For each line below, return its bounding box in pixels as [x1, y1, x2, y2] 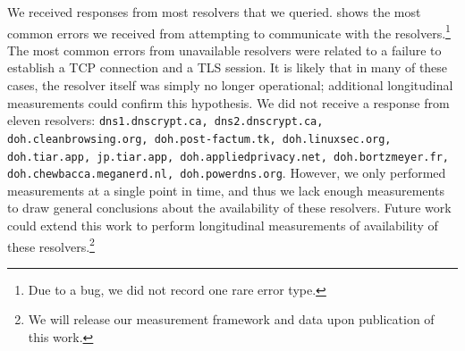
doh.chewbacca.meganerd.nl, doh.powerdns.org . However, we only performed [7, 163, 446, 182]
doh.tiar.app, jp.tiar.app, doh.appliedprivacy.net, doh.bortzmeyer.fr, [7, 150, 449, 163]
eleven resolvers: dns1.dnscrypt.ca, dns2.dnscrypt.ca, [7, 111, 324, 130]
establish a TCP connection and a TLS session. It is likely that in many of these [7, 58, 448, 77]
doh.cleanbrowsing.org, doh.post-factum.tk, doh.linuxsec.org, [7, 132, 392, 146]
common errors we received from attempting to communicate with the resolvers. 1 [7, 21, 451, 42]
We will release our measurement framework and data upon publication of [28, 310, 435, 329]
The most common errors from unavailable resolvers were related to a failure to [7, 40, 442, 59]
